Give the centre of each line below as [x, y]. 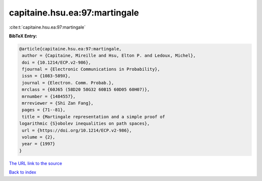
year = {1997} [39, 144]
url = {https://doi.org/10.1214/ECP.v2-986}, [77, 130]
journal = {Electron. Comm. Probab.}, [68, 83]
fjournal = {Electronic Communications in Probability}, [91, 69]
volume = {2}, [39, 137]
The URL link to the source [36, 163]
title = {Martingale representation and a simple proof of [94, 117]
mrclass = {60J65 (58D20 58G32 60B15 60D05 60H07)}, [86, 90]
